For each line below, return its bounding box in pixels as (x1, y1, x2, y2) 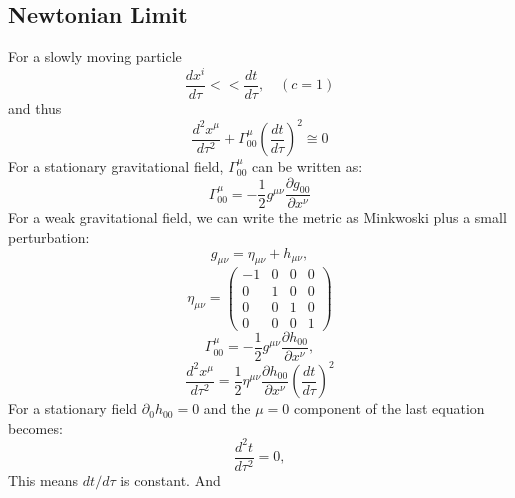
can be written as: (252, 156, 363, 177)
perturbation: (8, 227, 90, 248)
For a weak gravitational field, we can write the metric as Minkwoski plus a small (8, 207, 507, 228)
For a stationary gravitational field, (8, 156, 224, 177)
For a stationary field (8, 398, 138, 419)
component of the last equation (293, 398, 485, 419)
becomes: (8, 417, 63, 438)
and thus (8, 97, 62, 118)
